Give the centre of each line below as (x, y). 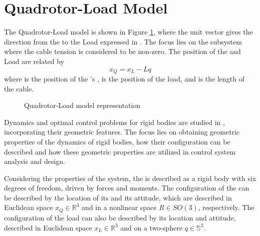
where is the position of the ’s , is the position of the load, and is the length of (124, 78)
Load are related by (34, 61)
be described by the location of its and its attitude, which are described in (118, 197)
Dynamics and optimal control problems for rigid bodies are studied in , (114, 122)
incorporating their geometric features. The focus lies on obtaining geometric (122, 132)
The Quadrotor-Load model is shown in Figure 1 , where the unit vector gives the (128, 32)
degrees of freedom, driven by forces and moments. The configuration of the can (127, 188)
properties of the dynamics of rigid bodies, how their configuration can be (117, 141)
